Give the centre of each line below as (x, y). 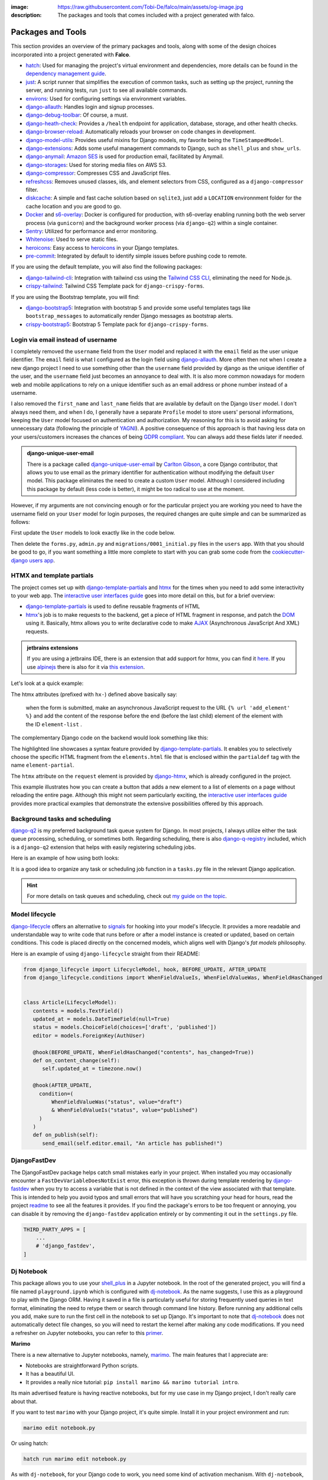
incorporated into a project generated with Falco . (71, 54)
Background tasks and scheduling (61, 819)
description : (26, 15)
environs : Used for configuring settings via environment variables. (106, 98)
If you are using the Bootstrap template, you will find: (75, 297)
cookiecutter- (289, 552)
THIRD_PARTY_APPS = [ (55, 1229)
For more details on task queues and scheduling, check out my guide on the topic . (127, 896)
